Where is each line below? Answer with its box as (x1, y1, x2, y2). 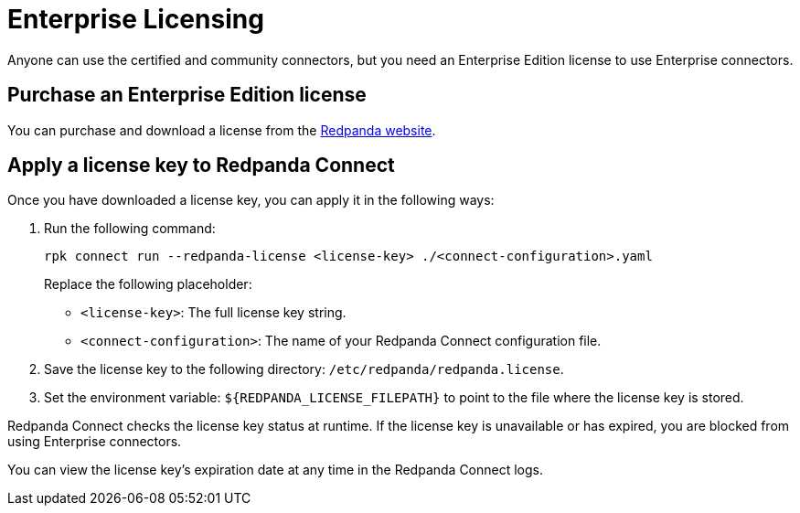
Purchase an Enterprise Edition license (7, 83, 367, 107)
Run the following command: (44, 220, 216, 237)
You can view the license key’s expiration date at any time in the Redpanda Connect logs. (7, 462, 544, 478)
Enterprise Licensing (7, 4, 264, 35)
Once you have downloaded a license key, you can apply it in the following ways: (7, 192, 495, 208)
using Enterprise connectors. (7, 433, 182, 450)
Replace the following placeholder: (44, 276, 252, 293)
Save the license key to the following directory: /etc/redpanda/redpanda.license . (44, 361, 564, 378)
